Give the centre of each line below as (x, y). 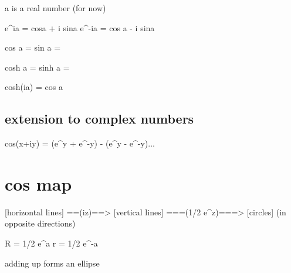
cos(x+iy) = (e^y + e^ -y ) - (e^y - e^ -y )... (80, 143)
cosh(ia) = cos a (34, 87)
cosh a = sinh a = (37, 67)
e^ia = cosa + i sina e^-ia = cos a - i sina (80, 27)
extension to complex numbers (99, 119)
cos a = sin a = (33, 47)
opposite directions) (40, 223)
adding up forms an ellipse (52, 263)
